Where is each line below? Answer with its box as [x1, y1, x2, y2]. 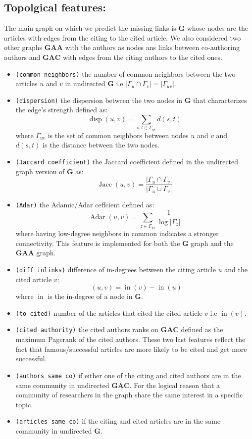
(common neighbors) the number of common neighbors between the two [15, 68, 236, 79]
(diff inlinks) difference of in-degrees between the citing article [15, 264, 216, 274]
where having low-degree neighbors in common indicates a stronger [15, 228, 219, 239]
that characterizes [193, 95, 247, 105]
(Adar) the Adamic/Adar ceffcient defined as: [15, 199, 154, 210]
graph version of [15, 166, 65, 176]
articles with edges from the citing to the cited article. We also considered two [4, 32, 241, 43]
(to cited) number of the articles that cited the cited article [15, 307, 202, 318]
